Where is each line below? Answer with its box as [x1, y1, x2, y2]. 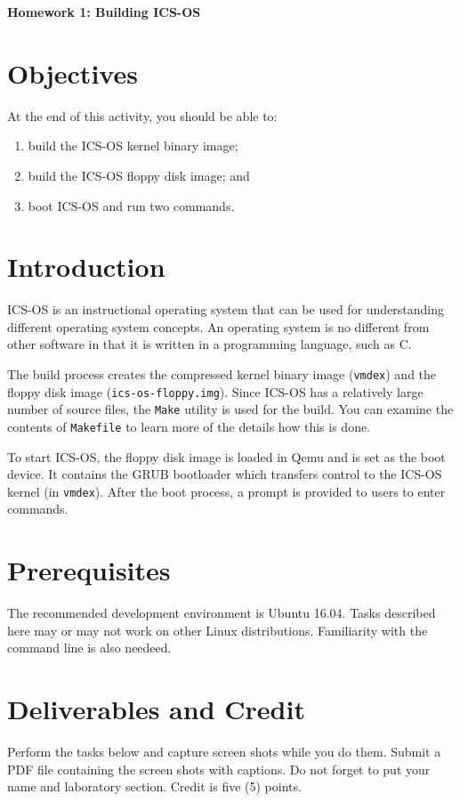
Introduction [7, 248, 165, 285]
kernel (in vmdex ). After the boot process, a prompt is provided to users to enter [7, 482, 446, 500]
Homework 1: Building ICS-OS [7, 3, 201, 20]
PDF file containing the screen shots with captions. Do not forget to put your [7, 759, 431, 778]
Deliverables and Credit [7, 691, 305, 727]
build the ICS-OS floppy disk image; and [28, 166, 250, 184]
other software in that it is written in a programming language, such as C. [7, 335, 412, 353]
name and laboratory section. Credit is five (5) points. [7, 777, 302, 796]
